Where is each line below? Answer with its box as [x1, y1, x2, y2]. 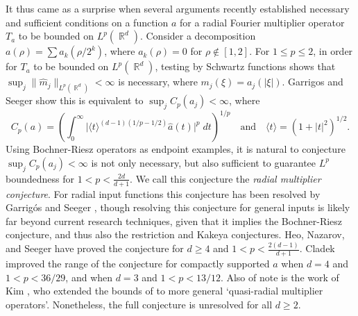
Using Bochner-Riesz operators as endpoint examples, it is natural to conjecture [6, 142, 346, 156]
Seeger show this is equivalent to [6, 93, 144, 108]
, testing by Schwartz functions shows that [155, 59, 336, 74]
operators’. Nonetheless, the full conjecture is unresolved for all [6, 297, 273, 311]
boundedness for [6, 171, 74, 185]
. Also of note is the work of [220, 269, 339, 284]
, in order [313, 44, 353, 58]
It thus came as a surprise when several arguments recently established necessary [6, 1, 350, 15]
